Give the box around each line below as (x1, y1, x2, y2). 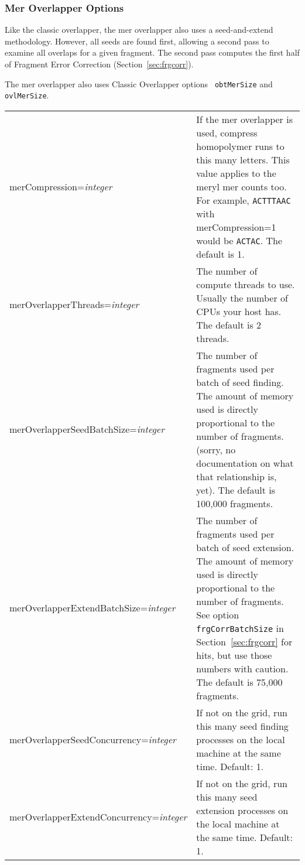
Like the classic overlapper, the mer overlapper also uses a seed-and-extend (5, 23, 273, 36)
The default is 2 (196, 317, 262, 331)
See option (196, 607, 239, 621)
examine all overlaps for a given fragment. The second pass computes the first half (5, 46, 300, 59)
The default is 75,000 (196, 675, 283, 689)
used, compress (196, 125, 258, 139)
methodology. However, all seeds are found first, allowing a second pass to (5, 35, 269, 47)
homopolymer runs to (196, 139, 285, 153)
